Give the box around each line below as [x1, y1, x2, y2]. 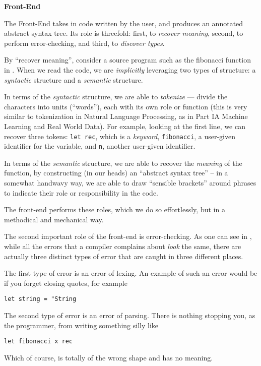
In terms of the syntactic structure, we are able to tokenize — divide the [4, 91, 228, 102]
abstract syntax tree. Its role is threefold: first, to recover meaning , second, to [4, 28, 243, 38]
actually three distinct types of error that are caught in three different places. [4, 251, 243, 261]
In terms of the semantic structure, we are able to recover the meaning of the [4, 157, 242, 168]
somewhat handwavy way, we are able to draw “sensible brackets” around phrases [4, 177, 256, 188]
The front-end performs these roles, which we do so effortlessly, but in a [4, 204, 225, 215]
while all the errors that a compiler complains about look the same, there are [4, 241, 241, 251]
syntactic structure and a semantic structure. [4, 74, 143, 85]
